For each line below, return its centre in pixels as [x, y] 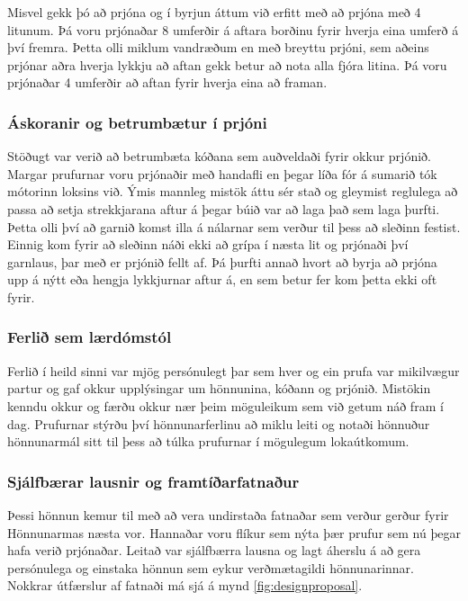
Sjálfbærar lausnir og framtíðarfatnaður [153, 481]
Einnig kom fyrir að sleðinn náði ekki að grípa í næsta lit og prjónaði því [208, 244]
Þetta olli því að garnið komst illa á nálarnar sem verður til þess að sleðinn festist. [234, 226]
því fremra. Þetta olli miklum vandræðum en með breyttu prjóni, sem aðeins [218, 47]
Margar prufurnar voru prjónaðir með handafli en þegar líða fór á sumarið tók [222, 173]
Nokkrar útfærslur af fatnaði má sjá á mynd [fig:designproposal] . [185, 585]
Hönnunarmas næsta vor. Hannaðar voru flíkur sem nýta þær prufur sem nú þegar [234, 532]
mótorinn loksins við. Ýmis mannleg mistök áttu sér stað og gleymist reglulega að [233, 191]
